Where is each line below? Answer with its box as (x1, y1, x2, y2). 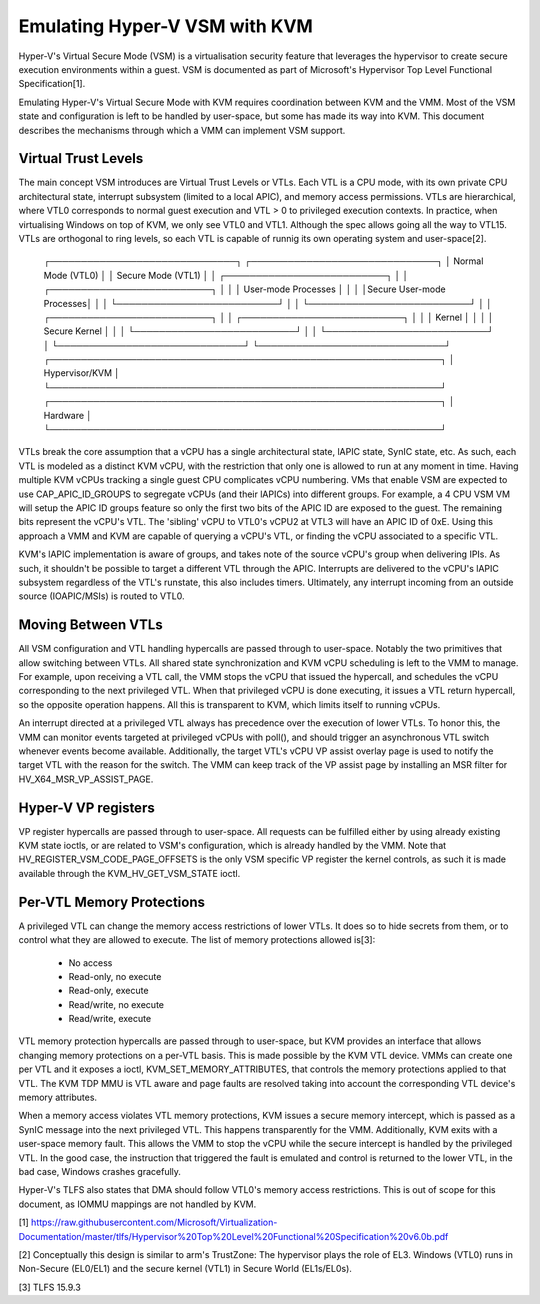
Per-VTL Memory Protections (18, 893, 205, 910)
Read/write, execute (68, 1013, 152, 1025)
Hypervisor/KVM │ (43, 367, 120, 379)
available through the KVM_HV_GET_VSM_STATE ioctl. (18, 867, 241, 879)
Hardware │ (43, 409, 93, 421)
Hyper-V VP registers (18, 799, 155, 816)
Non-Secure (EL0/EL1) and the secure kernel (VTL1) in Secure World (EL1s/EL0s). (18, 1263, 352, 1275)
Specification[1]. (18, 78, 86, 90)
